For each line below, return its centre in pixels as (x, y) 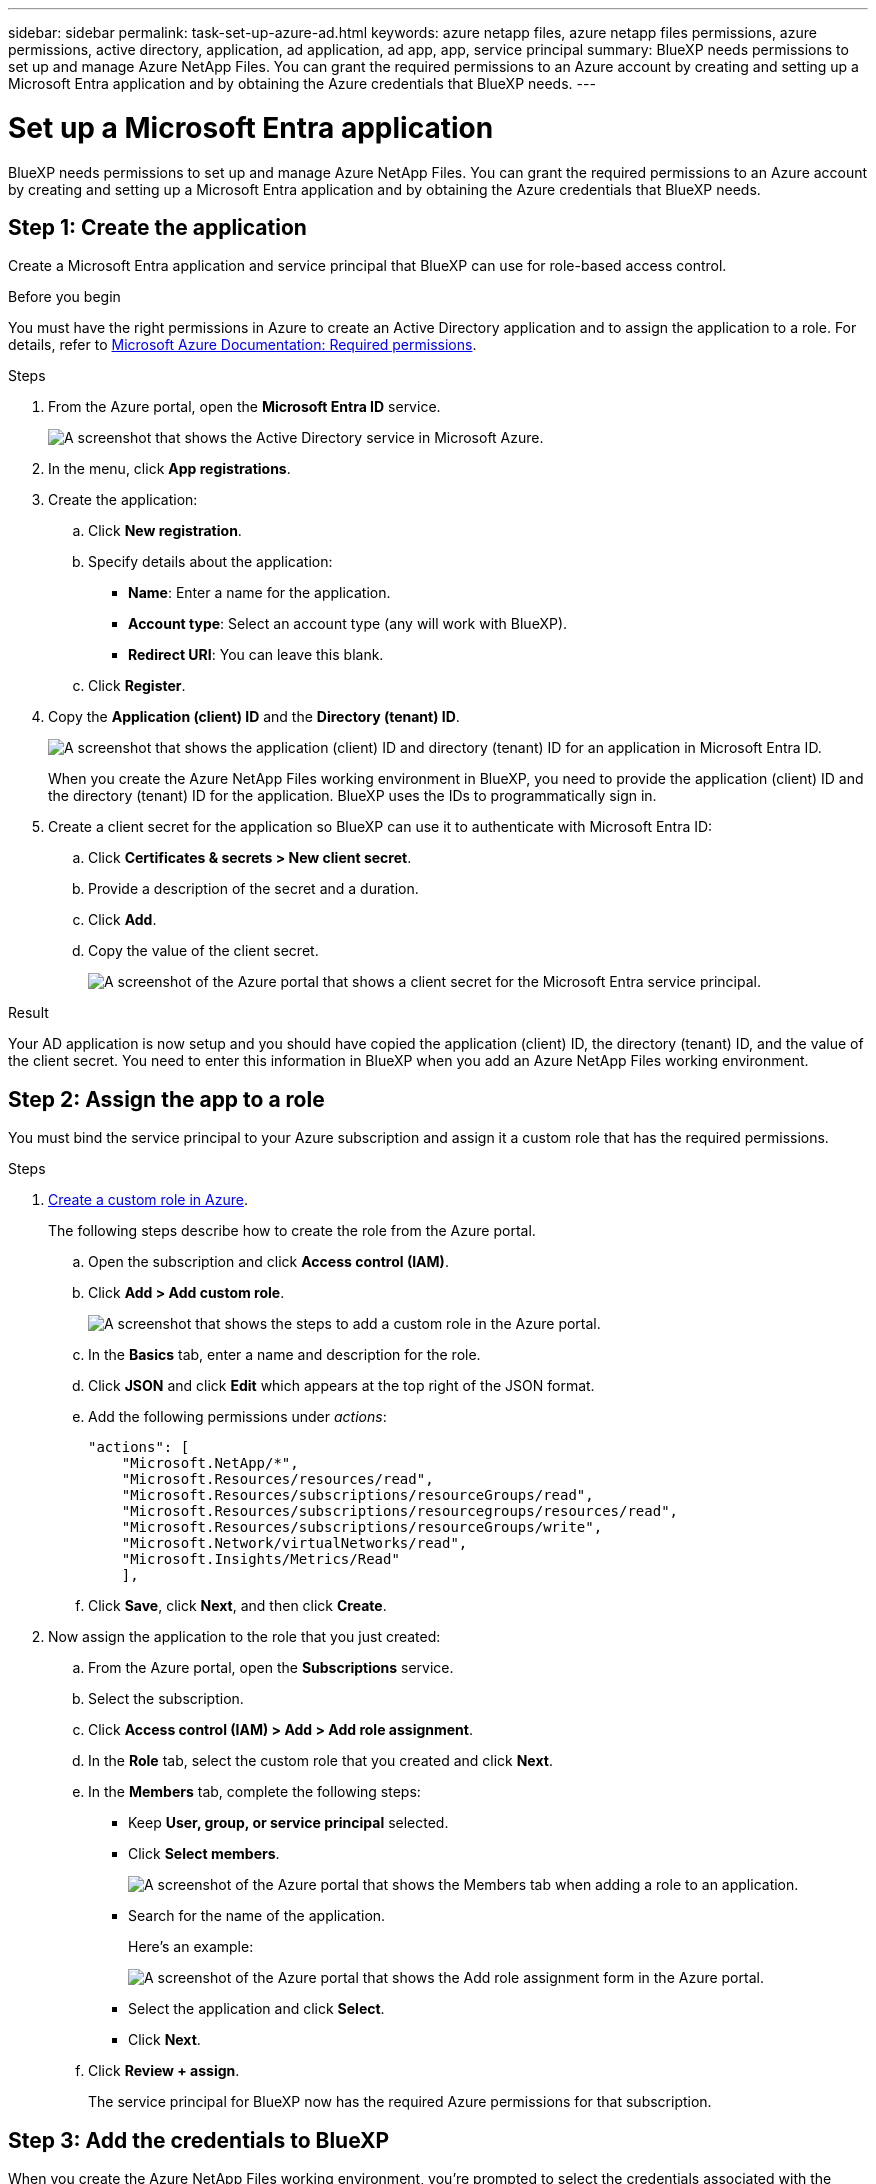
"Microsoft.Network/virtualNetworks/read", (294, 1543)
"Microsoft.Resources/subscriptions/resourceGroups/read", (357, 1495)
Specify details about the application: (210, 562)
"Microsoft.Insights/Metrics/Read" (260, 1559)
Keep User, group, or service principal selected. (288, 1823)
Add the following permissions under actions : (237, 1417)
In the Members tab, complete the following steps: (254, 1792)
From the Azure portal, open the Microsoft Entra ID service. (244, 407)
